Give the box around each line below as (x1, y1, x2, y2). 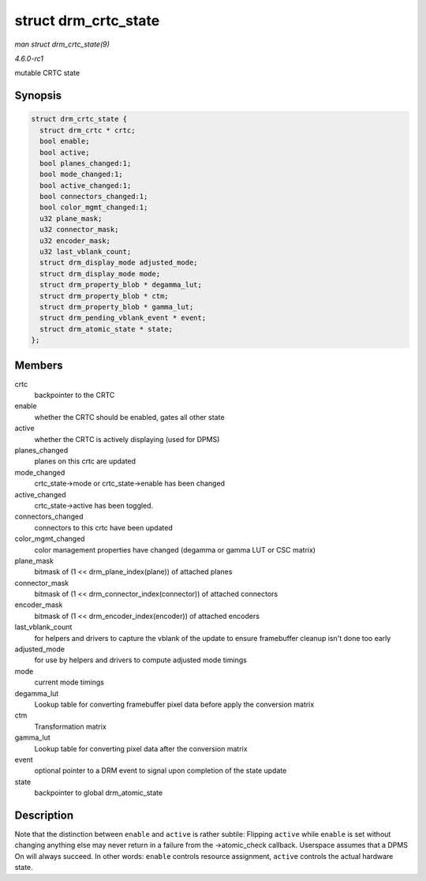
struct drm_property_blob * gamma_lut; (39, 302, 194, 311)
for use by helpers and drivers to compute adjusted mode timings (34, 655, 248, 665)
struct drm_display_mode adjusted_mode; (39, 258, 198, 268)
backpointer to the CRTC (34, 391, 115, 400)
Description (14, 808, 74, 822)
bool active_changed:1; (39, 181, 132, 189)
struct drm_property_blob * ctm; (39, 291, 169, 300)
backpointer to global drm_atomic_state (34, 788, 163, 797)
